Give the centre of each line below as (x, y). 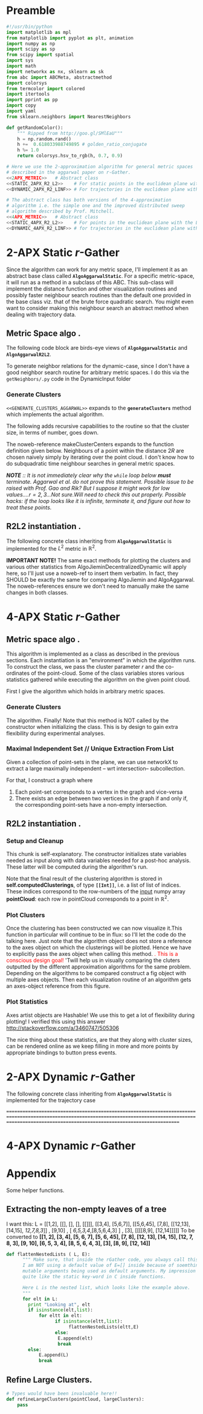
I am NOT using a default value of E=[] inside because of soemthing (111, 1266)
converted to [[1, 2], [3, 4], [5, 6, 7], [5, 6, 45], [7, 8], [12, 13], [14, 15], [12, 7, (100, 1237)
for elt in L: (40, 1299)
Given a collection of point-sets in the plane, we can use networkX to (92, 762)
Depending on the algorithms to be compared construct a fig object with (96, 973)
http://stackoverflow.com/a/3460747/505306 (63, 1028)
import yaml (21, 111)
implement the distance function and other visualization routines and (92, 289)
